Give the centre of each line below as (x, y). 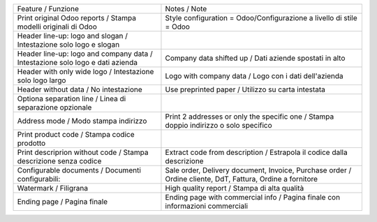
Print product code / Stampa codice (76, 134)
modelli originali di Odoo (57, 27)
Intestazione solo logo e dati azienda (77, 62)
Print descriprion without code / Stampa (83, 152)
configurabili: (39, 179)
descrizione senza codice (59, 161)
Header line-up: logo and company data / (85, 54)
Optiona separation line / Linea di (72, 99)
